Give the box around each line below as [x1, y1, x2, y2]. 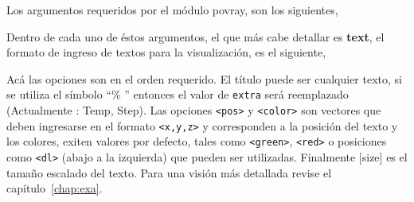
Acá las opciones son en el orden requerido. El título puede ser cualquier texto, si [6, 70, 402, 87]
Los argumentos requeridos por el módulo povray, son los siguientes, [6, 2, 338, 17]
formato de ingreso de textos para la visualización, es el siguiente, [6, 44, 326, 60]
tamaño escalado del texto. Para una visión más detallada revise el [6, 164, 332, 181]
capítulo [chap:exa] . [6, 180, 103, 196]
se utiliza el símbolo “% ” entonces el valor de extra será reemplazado [6, 86, 349, 103]
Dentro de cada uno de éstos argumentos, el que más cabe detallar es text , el [6, 28, 385, 45]
